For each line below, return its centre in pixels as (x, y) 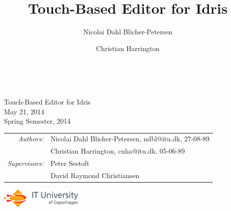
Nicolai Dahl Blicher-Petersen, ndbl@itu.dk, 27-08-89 (130, 139)
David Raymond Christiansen (95, 175)
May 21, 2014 (24, 111)
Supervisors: (26, 163)
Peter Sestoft (70, 163)
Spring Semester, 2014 (37, 121)
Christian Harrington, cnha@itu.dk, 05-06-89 (117, 151)
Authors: (31, 139)
